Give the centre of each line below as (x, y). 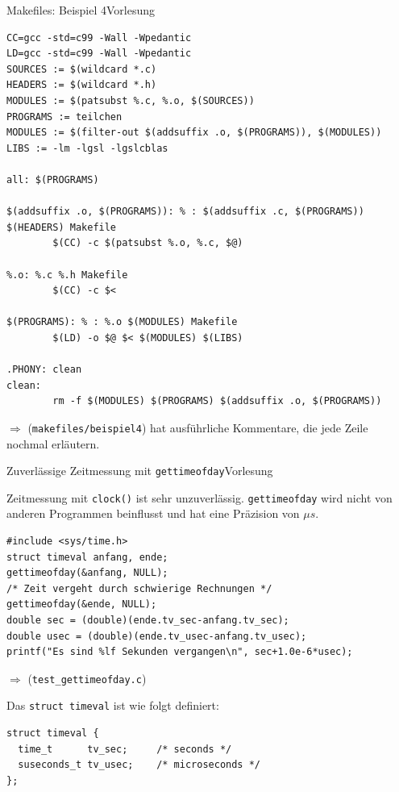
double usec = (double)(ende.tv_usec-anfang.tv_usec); (157, 636)
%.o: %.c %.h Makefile (67, 275)
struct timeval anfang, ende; (87, 557)
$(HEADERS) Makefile (62, 227)
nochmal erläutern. (53, 443)
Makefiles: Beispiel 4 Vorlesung (81, 10)
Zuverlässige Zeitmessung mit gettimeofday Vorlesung (140, 471)
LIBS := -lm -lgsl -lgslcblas (87, 148)
